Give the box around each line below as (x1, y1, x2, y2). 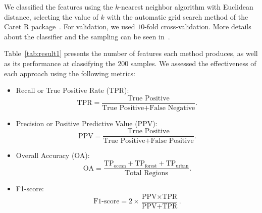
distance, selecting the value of (4, 11, 98, 22)
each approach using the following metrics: (4, 68, 136, 78)
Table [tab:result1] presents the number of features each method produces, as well (4, 48, 258, 59)
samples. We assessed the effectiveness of (130, 58, 256, 68)
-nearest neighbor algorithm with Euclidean (119, 2, 253, 12)
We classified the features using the (4, 2, 113, 12)
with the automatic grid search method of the (107, 11, 248, 22)
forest (144, 163, 157, 169)
